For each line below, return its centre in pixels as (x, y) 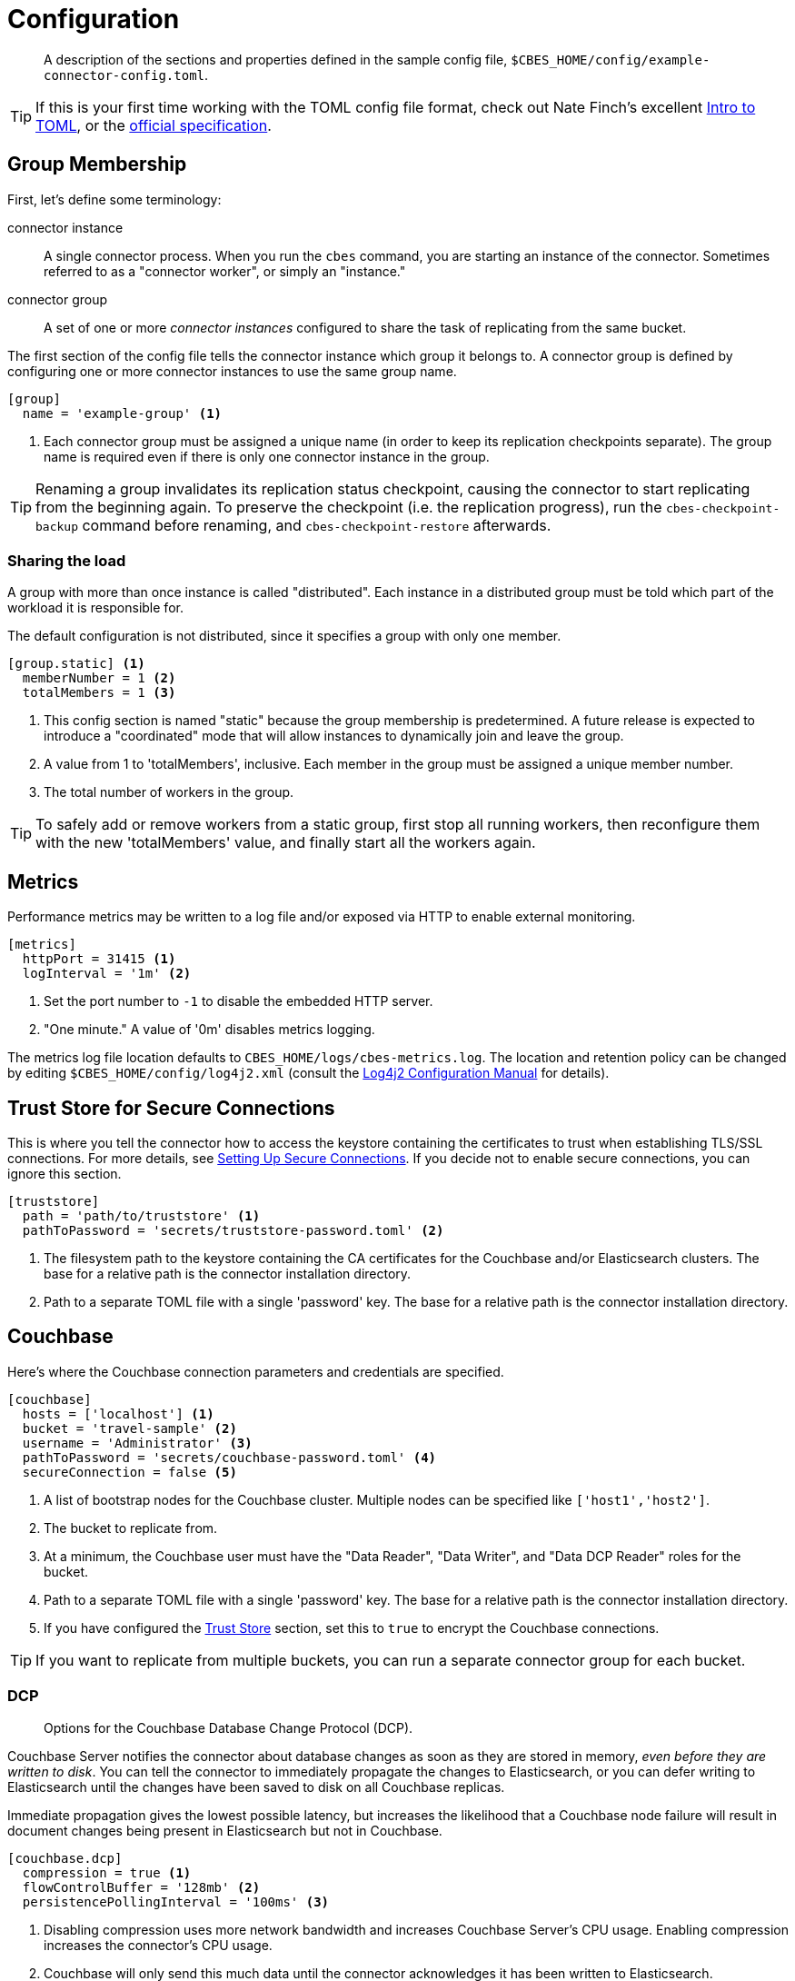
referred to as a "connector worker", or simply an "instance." (225, 271)
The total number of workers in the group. (169, 792)
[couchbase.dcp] (65, 1858)
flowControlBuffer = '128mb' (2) (141, 1887)
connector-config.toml (124, 75)
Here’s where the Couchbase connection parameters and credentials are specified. (256, 1371)
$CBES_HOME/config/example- (611, 60)
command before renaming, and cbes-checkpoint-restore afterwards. (317, 525)
